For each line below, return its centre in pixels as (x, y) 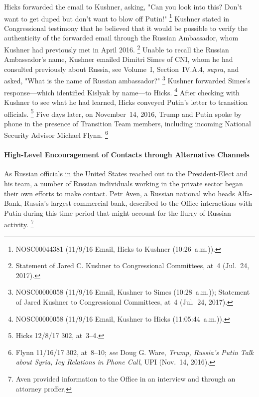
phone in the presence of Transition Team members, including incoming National (128, 123)
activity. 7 (19, 224)
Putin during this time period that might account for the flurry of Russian (118, 212)
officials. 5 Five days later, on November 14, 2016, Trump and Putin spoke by (123, 113)
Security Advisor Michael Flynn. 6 (56, 134)
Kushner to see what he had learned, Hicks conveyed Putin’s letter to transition (126, 102)
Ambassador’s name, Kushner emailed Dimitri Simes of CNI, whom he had (119, 59)
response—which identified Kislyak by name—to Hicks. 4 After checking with (122, 91)
